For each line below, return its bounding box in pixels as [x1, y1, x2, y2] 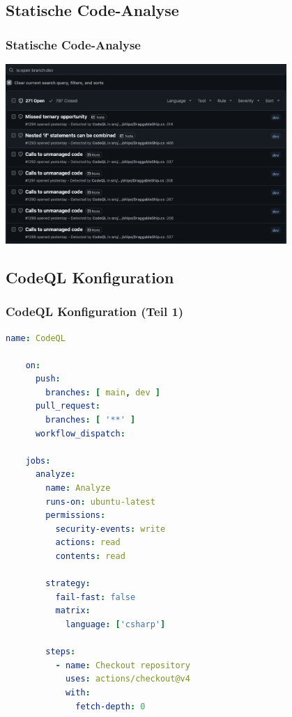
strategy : [45, 578, 91, 589]
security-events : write [55, 523, 166, 534]
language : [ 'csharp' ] [65, 619, 166, 629]
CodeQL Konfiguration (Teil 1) [6, 303, 184, 320]
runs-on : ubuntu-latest [45, 496, 155, 507]
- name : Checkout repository [55, 660, 190, 670]
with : [65, 687, 91, 698]
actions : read [55, 537, 121, 548]
